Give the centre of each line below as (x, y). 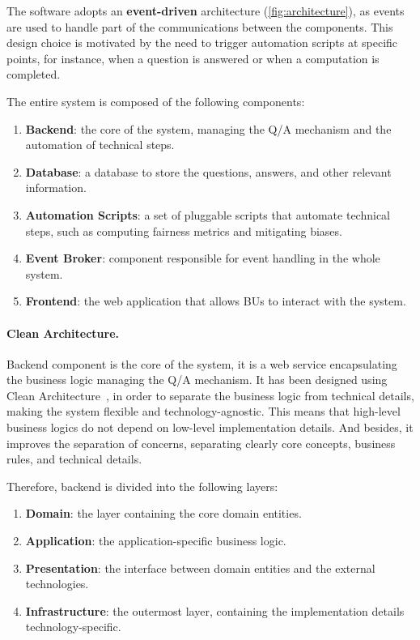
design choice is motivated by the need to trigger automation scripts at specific (202, 43)
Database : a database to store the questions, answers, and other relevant (208, 171)
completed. (34, 74)
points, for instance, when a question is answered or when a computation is (193, 58)
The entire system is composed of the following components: (156, 101)
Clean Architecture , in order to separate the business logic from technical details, (210, 395)
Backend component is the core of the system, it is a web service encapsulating (202, 363)
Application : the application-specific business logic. (156, 541)
